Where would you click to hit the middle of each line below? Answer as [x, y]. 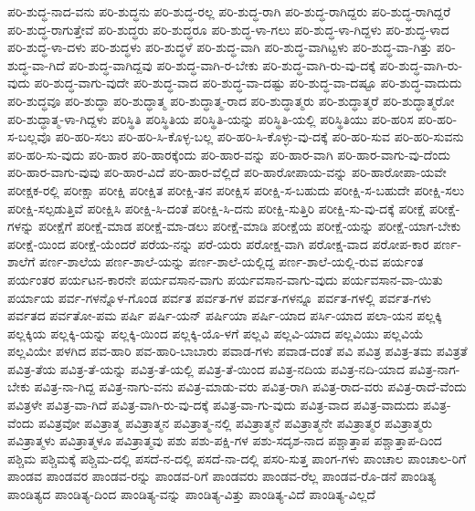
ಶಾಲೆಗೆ [21, 261]
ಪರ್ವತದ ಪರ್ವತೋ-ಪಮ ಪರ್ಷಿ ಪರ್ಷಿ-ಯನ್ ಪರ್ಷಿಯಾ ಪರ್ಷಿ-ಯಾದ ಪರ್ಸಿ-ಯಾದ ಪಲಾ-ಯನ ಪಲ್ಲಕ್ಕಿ [225, 315]
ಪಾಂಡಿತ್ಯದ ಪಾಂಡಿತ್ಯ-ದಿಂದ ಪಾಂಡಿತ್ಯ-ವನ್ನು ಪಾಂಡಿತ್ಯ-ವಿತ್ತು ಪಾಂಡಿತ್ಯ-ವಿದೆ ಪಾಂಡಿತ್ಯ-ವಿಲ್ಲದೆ [191, 494]
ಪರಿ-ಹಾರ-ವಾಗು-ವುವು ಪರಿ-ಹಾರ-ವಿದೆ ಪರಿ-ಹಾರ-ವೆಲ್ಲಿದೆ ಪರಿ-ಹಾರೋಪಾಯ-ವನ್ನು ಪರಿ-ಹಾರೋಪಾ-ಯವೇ [227, 172]
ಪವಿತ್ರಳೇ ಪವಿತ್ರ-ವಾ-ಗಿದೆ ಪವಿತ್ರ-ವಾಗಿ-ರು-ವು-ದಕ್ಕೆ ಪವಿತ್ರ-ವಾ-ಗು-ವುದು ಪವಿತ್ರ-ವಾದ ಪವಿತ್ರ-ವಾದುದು [213, 405]
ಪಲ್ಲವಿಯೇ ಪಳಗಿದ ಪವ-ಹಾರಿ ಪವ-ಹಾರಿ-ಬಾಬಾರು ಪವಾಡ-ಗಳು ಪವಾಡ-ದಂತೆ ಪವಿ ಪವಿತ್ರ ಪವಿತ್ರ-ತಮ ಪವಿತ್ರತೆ [237, 351]
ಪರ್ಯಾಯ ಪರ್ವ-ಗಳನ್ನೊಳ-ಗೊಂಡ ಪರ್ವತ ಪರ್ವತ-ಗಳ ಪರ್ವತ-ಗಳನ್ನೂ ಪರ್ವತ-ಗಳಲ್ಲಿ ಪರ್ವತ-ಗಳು [219, 297]
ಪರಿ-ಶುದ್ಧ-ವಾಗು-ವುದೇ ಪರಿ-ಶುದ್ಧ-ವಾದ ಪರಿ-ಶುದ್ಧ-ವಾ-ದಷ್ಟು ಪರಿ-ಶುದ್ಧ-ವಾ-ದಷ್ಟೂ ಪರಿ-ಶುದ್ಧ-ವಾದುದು [248, 83]
